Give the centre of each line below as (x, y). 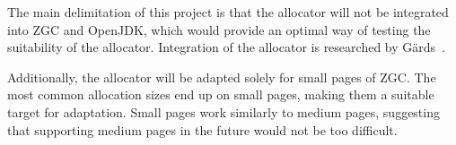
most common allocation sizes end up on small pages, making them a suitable (221, 94)
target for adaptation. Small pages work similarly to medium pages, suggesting (224, 111)
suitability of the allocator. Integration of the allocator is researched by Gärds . (226, 47)
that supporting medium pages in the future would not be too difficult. (202, 129)
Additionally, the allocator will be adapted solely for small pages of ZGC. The (222, 77)
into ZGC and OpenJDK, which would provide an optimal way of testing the (219, 29)
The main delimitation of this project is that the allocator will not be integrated (228, 12)
